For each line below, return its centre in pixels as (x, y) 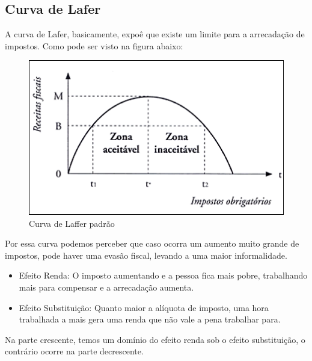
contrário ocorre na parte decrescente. (74, 351)
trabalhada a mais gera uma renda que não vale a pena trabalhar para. (150, 319)
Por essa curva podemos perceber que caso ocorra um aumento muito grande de (152, 243)
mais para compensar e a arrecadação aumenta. (106, 287)
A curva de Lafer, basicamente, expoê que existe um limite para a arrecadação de (155, 34)
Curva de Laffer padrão (72, 223)
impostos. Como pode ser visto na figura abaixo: (94, 45)
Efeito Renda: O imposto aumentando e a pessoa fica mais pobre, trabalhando (163, 275)
